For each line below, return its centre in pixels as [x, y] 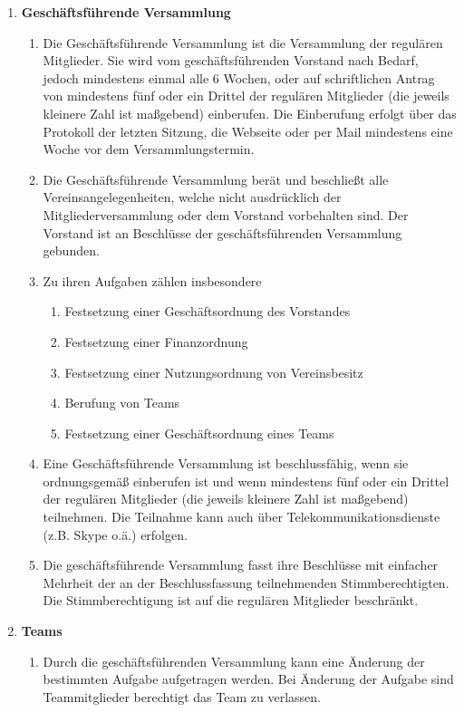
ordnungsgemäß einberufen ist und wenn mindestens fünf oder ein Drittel [246, 481]
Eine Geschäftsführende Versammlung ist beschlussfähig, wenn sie [226, 463]
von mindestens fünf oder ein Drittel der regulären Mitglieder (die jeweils [246, 96]
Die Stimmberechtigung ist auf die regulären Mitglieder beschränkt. [231, 600]
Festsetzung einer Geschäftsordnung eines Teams [199, 433]
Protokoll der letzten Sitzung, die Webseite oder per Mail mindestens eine [248, 131]
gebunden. [71, 250]
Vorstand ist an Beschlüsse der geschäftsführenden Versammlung [222, 232]
